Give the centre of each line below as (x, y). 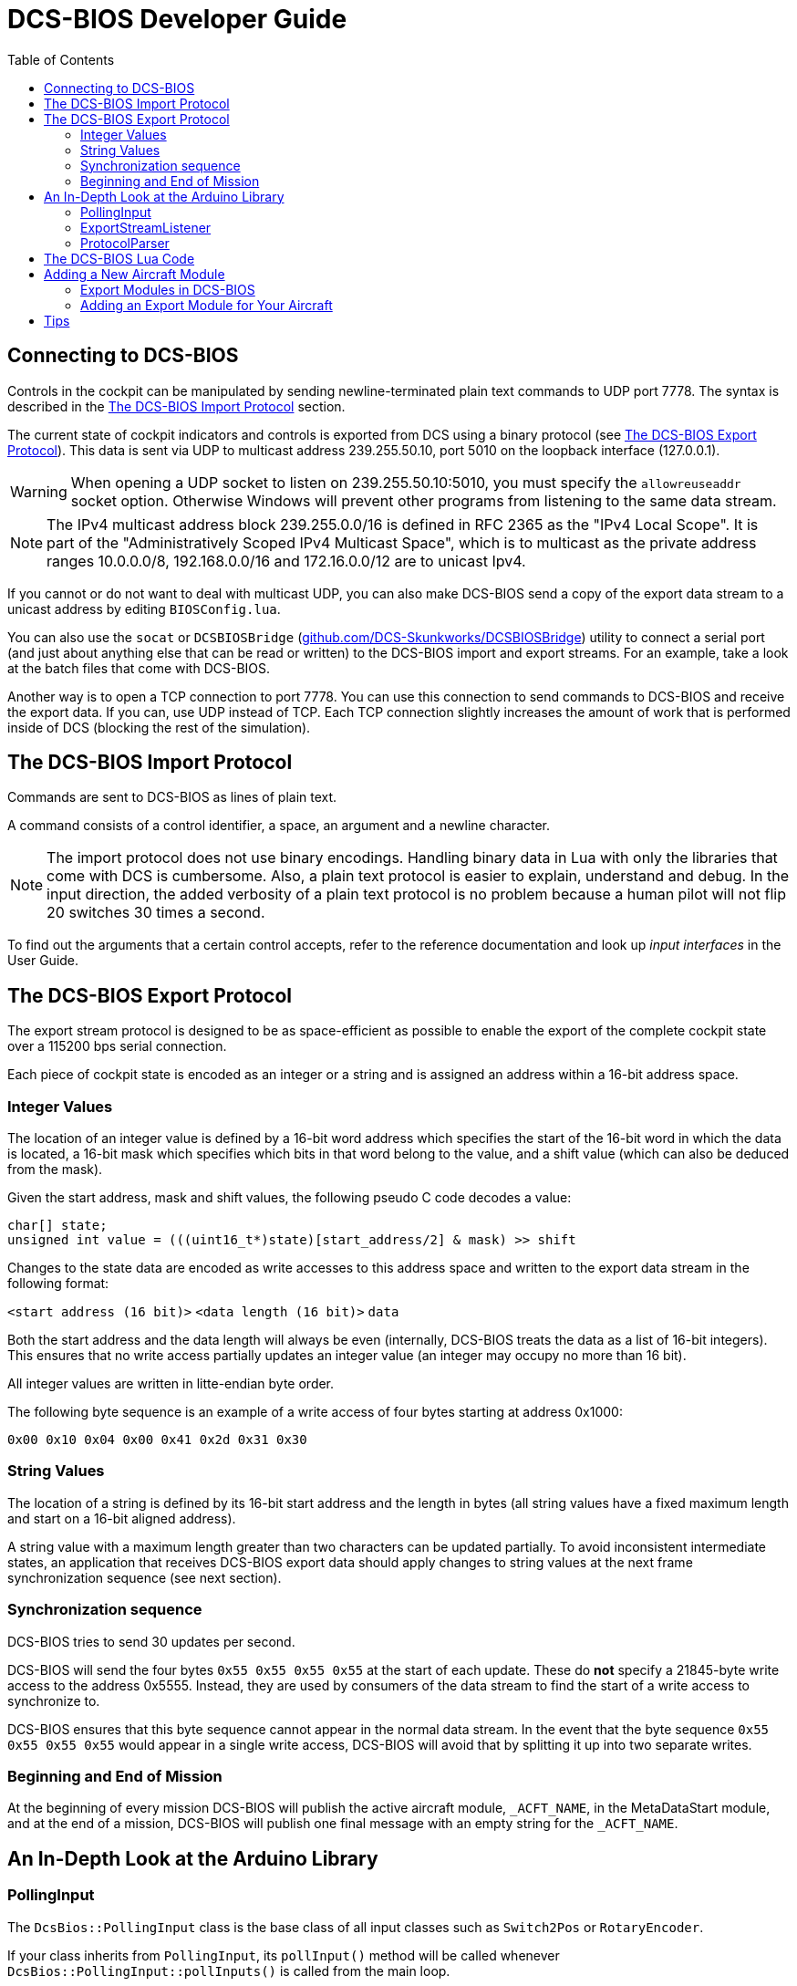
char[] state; (57, 1226)
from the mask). (55, 1170)
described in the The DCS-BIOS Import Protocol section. (176, 406)
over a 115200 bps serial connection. (117, 1046)
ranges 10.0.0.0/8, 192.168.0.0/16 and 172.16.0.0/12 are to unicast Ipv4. (286, 561)
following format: (58, 1284)
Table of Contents (61, 59)
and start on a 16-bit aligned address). (122, 1518)
